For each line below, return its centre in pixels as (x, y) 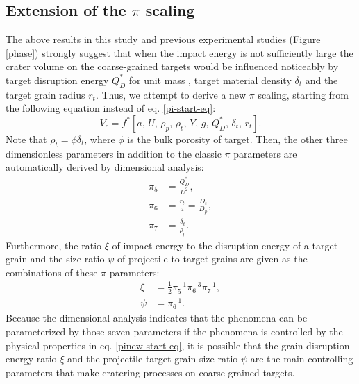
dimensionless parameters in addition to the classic (114, 153)
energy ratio (31, 359)
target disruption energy (57, 80)
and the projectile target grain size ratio (153, 359)
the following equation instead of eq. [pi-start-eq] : (111, 108)
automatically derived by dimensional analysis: (105, 167)
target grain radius (45, 94)
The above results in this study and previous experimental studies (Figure (163, 39)
